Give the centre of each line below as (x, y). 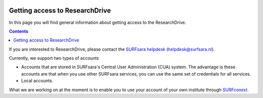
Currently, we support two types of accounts (54, 58)
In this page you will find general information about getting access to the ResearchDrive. (98, 22)
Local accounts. (37, 81)
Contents (19, 31)
